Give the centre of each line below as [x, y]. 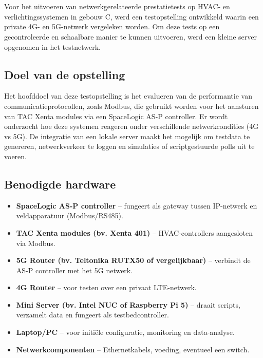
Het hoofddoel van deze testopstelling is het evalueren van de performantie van [128, 96]
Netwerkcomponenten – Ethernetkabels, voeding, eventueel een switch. [133, 349]
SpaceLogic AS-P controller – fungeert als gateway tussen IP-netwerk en [137, 205]
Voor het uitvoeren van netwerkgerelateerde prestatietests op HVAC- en [117, 6]
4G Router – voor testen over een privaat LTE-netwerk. [106, 287]
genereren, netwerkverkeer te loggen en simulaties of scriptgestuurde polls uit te [129, 146]
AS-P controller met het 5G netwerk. [74, 270]
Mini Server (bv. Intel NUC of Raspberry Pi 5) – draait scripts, [128, 304]
